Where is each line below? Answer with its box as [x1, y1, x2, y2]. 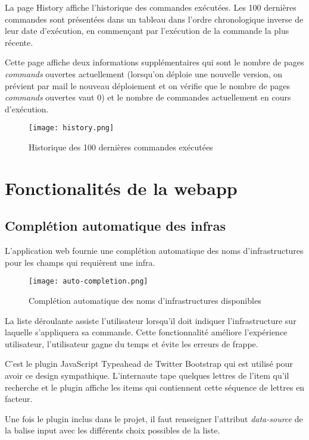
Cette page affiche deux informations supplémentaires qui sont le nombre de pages [5, 56, 304, 68]
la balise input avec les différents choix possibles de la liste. [5, 424, 220, 436]
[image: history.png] [29, 124, 114, 133]
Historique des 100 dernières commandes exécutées [29, 141, 213, 153]
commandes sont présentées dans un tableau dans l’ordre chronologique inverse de [5, 12, 304, 25]
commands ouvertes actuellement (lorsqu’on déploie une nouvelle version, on [5, 67, 283, 80]
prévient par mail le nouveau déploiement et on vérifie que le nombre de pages [5, 79, 290, 92]
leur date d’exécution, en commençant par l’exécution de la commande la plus [5, 24, 289, 37]
